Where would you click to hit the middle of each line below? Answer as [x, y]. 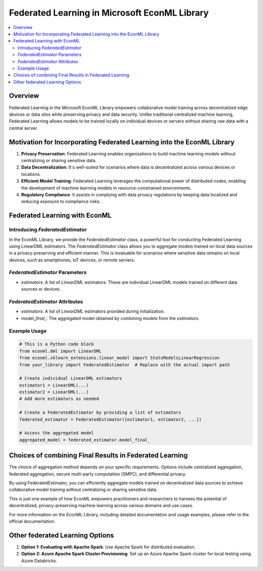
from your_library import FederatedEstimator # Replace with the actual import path [124, 365]
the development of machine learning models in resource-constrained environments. [106, 188]
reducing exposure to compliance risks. [61, 201]
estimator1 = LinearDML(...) [54, 385]
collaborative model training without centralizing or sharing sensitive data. [83, 490]
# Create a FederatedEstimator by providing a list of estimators [100, 412]
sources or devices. [41, 289]
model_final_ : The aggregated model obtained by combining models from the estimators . [110, 318]
